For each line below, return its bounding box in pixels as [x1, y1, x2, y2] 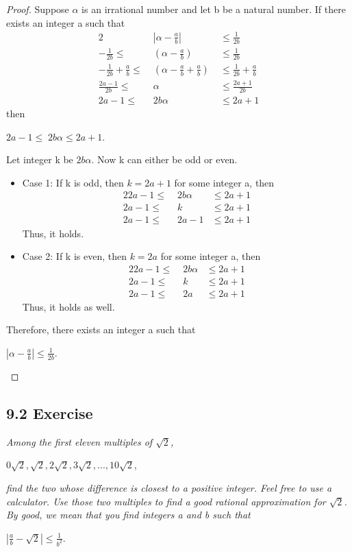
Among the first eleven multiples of [6, 434, 153, 448]
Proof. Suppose [6, 2, 69, 16]
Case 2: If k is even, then [22, 249, 127, 263]
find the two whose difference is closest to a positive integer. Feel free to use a [6, 480, 332, 494]
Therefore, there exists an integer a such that [6, 322, 196, 337]
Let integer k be [6, 152, 73, 167]
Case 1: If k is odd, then [22, 175, 124, 189]
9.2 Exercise [6, 402, 93, 423]
